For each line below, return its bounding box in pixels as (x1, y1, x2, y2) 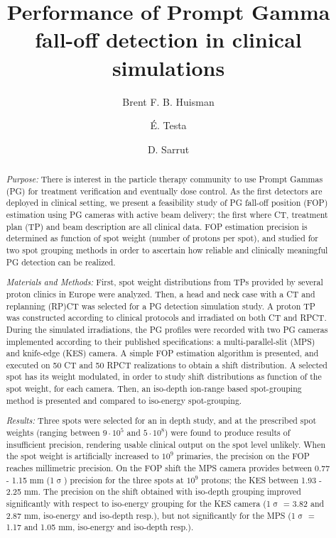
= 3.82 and (283, 497, 325, 509)
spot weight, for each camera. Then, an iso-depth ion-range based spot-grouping (6, 383, 302, 395)
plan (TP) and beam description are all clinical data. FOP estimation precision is (6, 220, 308, 232)
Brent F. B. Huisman (122, 94, 215, 109)
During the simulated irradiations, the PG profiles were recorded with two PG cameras (6, 323, 328, 335)
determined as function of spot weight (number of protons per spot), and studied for (6, 232, 318, 244)
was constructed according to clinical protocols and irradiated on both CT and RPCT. (6, 312, 327, 324)
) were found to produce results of (164, 426, 291, 438)
